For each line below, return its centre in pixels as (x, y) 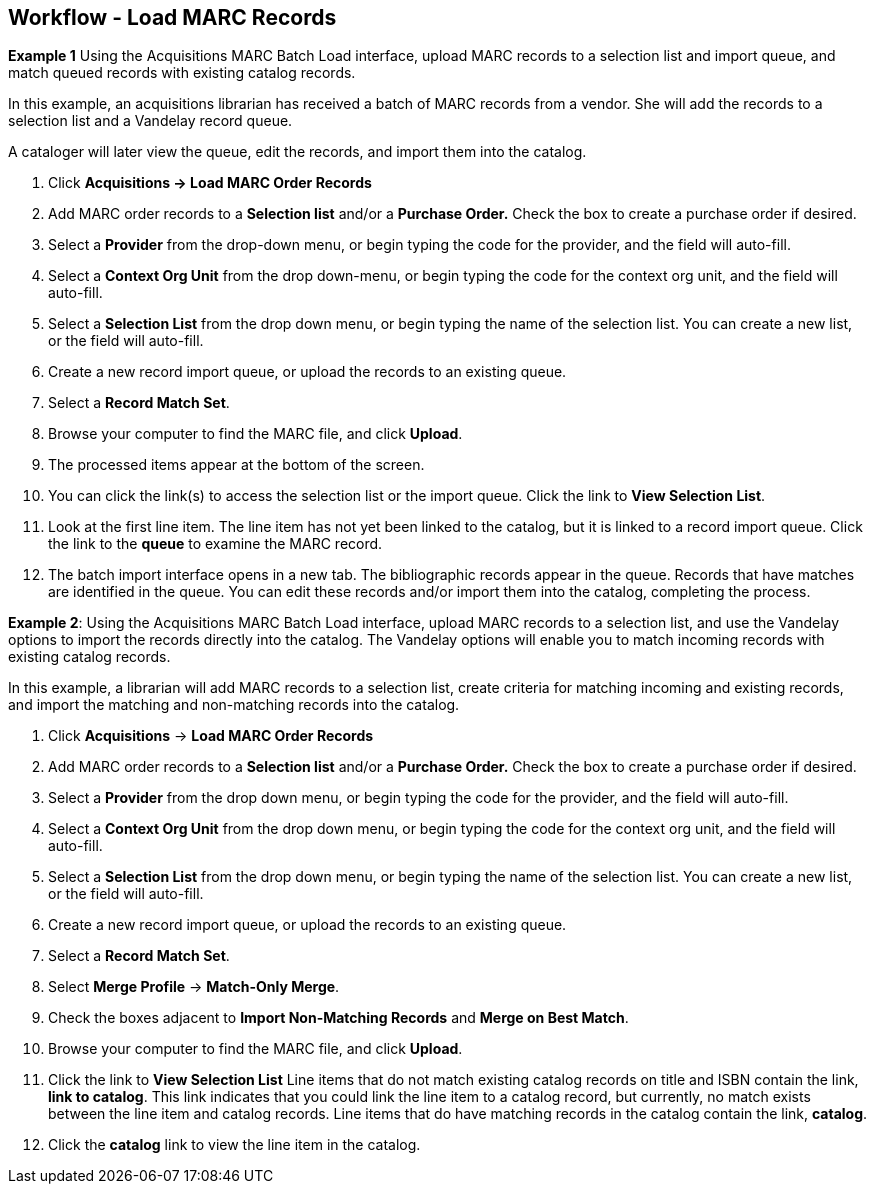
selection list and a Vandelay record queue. (150, 121)
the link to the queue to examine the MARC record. (215, 544)
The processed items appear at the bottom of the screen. (236, 465)
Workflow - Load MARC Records (172, 17)
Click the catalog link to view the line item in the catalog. (234, 1145)
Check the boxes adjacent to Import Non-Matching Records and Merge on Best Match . (338, 1018)
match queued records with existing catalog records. (182, 73)
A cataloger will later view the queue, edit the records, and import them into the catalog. (297, 152)
